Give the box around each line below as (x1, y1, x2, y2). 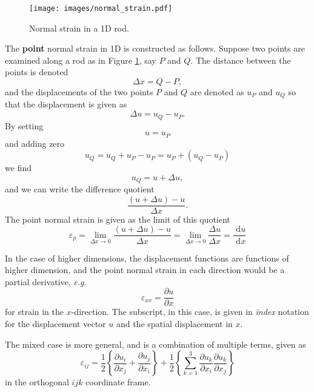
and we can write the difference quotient (5, 183, 155, 195)
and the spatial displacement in (116, 317, 233, 329)
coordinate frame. (85, 376, 151, 388)
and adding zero (5, 137, 65, 149)
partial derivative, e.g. (5, 275, 87, 288)
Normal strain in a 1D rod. (29, 21, 129, 34)
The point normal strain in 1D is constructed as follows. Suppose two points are (5, 42, 305, 55)
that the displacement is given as (5, 98, 127, 110)
